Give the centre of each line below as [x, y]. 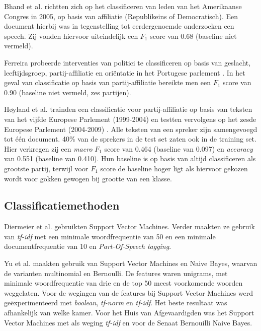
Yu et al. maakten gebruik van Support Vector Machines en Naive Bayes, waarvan [131, 263]
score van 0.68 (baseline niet [193, 36]
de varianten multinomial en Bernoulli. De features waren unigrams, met [116, 273]
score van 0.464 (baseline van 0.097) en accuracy [179, 148]
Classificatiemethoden [62, 205]
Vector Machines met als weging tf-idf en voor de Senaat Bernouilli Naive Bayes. [128, 322]
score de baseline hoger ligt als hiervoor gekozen [174, 168]
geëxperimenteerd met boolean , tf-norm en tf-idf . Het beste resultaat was [116, 303]
